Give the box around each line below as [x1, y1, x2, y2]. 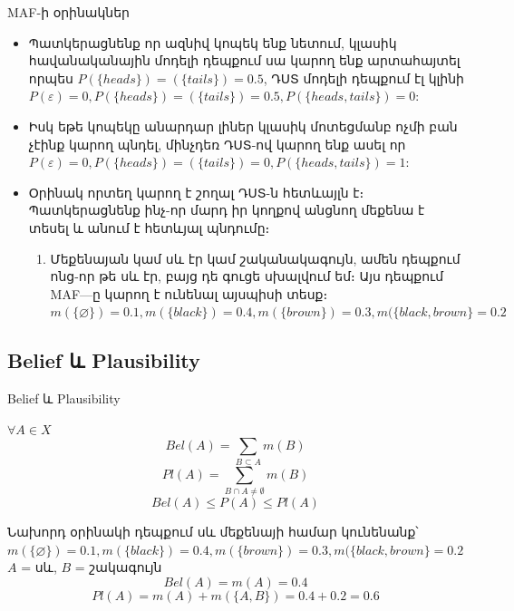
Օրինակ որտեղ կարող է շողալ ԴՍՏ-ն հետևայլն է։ [28, 182, 364, 201]
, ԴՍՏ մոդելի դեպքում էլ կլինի [263, 68, 464, 87]
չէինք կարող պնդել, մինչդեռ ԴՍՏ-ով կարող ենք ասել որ [28, 134, 406, 153]
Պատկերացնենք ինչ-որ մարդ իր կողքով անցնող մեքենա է [28, 200, 425, 219]
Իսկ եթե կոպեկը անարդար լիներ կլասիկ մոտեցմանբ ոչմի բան [28, 116, 458, 135]
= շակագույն [74, 558, 162, 577]
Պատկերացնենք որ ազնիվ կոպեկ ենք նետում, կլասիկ [28, 33, 397, 52]
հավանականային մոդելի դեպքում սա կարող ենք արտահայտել [28, 51, 461, 70]
